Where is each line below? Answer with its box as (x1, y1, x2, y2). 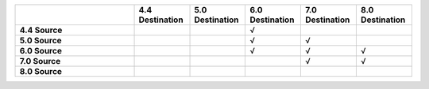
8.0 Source (19, 66, 63, 76)
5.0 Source (19, 35, 63, 46)
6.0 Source (19, 46, 63, 56)
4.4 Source (19, 24, 63, 35)
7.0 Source (19, 56, 61, 66)
